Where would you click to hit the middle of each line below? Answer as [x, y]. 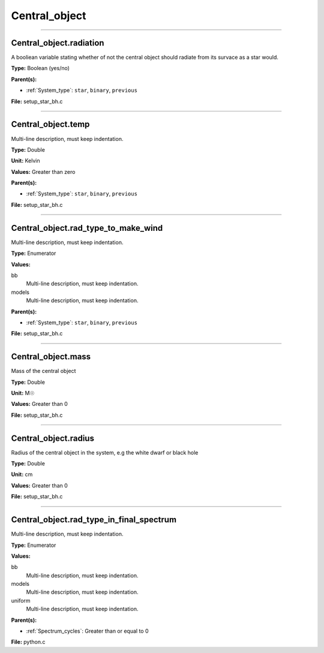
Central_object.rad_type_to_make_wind [87, 228]
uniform [21, 600]
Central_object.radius [52, 438]
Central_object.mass [51, 357]
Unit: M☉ [23, 393]
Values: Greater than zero [43, 171]
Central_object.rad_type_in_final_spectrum [94, 520]
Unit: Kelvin [25, 161]
